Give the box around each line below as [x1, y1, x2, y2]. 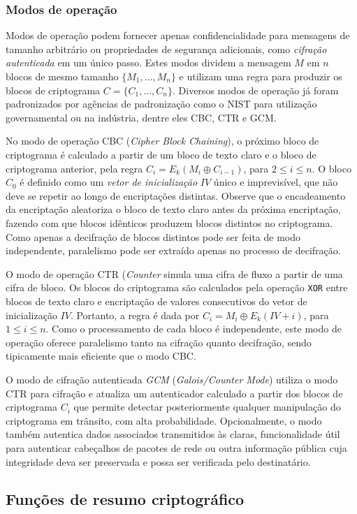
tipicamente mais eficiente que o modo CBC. [6, 348, 196, 363]
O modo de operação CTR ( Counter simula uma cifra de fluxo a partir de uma [6, 266, 343, 281]
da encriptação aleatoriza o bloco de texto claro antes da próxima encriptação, [6, 202, 341, 216]
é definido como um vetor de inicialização [20, 175, 198, 189]
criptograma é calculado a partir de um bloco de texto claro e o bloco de [6, 147, 316, 161]
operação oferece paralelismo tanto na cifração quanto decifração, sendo [6, 335, 312, 349]
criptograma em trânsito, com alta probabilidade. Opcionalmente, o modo [6, 413, 322, 427]
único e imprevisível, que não [213, 175, 338, 189]
